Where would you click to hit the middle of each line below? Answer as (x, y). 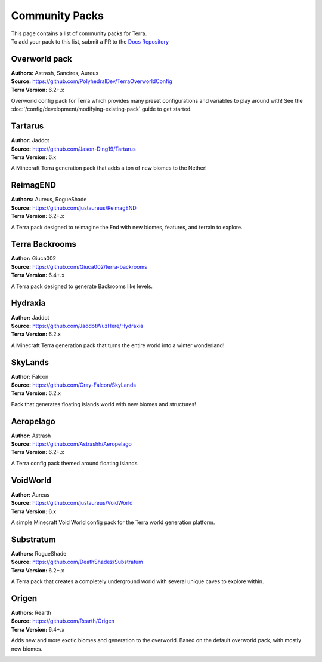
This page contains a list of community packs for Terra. (79, 33)
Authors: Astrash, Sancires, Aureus (55, 73)
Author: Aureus (30, 494)
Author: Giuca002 (34, 258)
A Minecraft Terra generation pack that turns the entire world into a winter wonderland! (118, 345)
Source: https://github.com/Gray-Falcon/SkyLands (74, 385)
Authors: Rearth (31, 612)
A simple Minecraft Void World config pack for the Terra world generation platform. (113, 522)
